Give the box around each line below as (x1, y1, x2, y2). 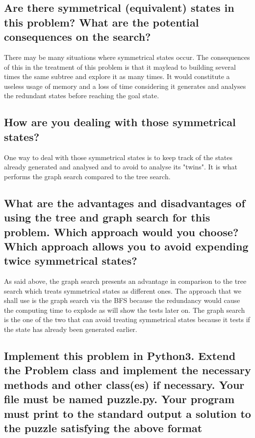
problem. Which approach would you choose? (4, 224, 239, 239)
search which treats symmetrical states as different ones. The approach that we (4, 285, 242, 296)
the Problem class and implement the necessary (4, 362, 251, 378)
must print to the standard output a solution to (4, 406, 251, 421)
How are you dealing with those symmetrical (4, 114, 236, 130)
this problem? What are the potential (4, 14, 199, 29)
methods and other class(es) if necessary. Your (4, 377, 245, 392)
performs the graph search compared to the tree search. (4, 171, 171, 181)
